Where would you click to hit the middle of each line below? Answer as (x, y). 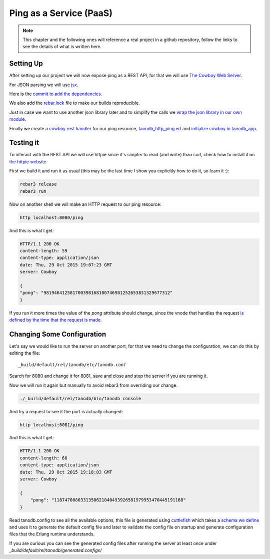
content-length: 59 (43, 251)
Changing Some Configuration (58, 334)
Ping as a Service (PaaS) (61, 13)
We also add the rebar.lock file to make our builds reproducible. (74, 103)
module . (18, 119)
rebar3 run (33, 191)
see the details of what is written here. (62, 47)
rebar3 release (38, 184)
